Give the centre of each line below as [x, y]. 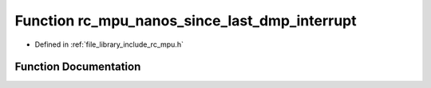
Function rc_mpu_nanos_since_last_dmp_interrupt [186, 21]
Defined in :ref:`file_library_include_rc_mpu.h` [109, 44]
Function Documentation [78, 67]
